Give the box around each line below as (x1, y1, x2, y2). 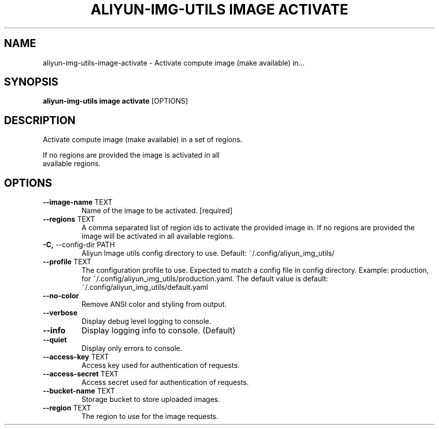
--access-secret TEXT (43, 369, 119, 378)
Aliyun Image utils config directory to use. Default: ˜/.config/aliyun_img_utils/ (81, 249, 335, 258)
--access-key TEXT (43, 352, 109, 361)
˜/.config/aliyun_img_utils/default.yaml (81, 283, 208, 292)
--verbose (43, 308, 78, 317)
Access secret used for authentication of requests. (81, 378, 249, 387)
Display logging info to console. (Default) (81, 325, 236, 336)
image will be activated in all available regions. (81, 232, 235, 241)
